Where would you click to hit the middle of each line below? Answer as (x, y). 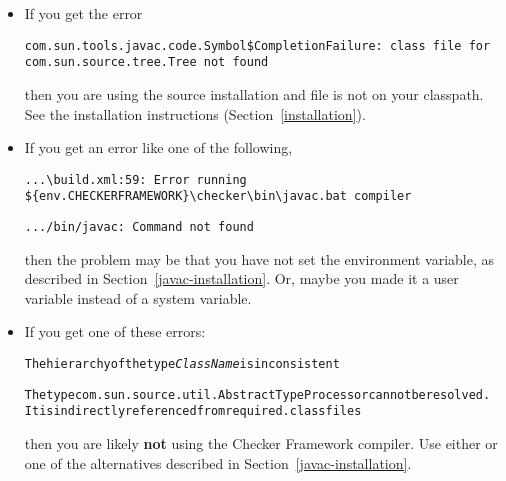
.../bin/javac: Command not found (139, 227)
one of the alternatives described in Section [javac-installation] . (218, 462)
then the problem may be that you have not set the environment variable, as (259, 258)
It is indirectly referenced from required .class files (193, 411)
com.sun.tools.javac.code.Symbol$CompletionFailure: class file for (257, 45)
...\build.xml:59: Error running (135, 179)
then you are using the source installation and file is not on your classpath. (254, 93)
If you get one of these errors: (115, 331)
